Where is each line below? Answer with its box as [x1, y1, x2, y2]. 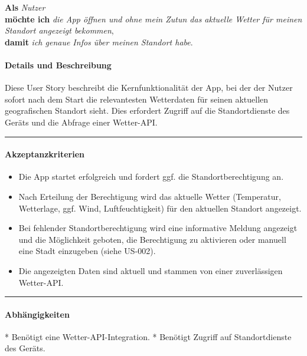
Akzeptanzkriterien [5, 148, 84, 160]
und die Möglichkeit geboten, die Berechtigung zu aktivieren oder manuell [18, 233, 286, 245]
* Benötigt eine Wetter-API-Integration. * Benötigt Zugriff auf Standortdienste [5, 330, 292, 342]
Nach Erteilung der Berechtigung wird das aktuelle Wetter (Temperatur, [18, 190, 281, 202]
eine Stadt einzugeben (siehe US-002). [18, 245, 156, 257]
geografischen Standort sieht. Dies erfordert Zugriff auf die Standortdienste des [5, 104, 290, 117]
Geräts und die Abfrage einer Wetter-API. [5, 116, 158, 128]
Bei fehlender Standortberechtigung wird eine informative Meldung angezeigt [18, 222, 298, 234]
